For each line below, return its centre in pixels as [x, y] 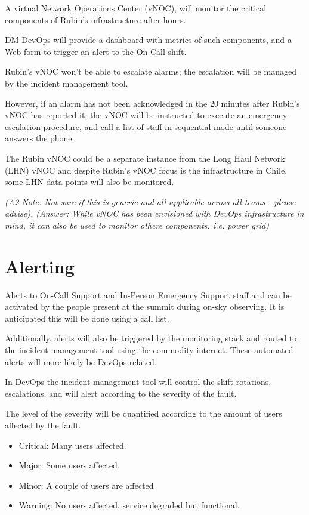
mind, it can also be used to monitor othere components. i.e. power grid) [137, 225]
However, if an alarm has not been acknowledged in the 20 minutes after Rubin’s [152, 103]
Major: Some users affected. [69, 465]
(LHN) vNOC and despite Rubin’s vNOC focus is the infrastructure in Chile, [146, 170]
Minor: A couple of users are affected [86, 485]
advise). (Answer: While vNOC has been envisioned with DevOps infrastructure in [154, 213]
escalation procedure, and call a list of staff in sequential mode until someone [146, 126]
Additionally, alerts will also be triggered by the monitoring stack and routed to [151, 338]
